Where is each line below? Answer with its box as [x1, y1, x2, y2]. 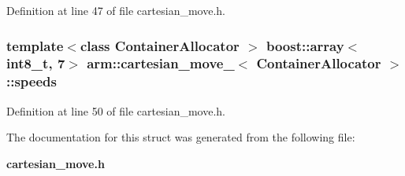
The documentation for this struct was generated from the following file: [6, 129, 355, 145]
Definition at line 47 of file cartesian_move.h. [6, 2, 225, 18]
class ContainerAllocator [80, 35, 240, 55]
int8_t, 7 [6, 53, 65, 73]
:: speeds [6, 71, 57, 91]
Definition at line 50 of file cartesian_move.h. [6, 102, 225, 119]
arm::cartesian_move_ [87, 53, 235, 73]
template [6, 35, 64, 55]
